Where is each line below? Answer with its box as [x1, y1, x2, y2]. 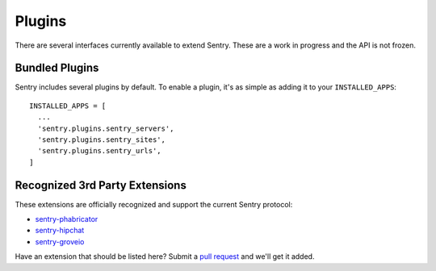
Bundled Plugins [15, 61, 99, 75]
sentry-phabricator [35, 215, 99, 224]
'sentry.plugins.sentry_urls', [37, 146, 161, 156]
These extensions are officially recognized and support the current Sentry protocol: [15, 199, 293, 209]
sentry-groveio [35, 236, 85, 246]
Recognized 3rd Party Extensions [15, 178, 187, 192]
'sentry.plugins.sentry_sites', [37, 135, 166, 144]
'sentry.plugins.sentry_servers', [37, 123, 174, 133]
